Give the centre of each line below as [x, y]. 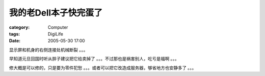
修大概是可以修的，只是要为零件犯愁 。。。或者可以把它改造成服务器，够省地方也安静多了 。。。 [103, 68]
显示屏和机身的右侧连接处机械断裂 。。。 [48, 50]
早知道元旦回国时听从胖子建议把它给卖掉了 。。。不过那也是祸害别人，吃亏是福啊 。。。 [94, 59]
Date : [15, 41]
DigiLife [55, 34]
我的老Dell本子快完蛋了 [56, 13]
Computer [58, 27]
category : [19, 27]
